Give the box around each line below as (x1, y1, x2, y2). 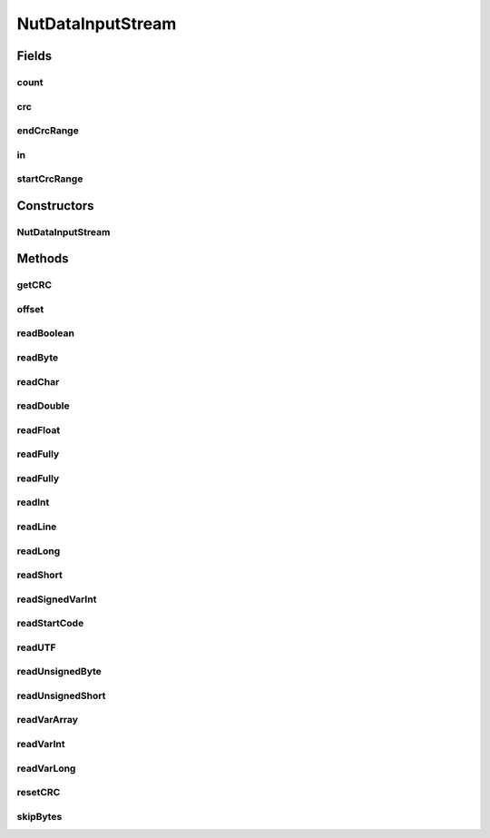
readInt (16, 496, 50, 508)
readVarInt (16, 738, 65, 751)
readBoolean (16, 327, 74, 340)
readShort (16, 568, 63, 581)
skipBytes (16, 810, 63, 823)
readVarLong (16, 762, 76, 774)
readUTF (16, 641, 56, 654)
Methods (16, 251, 69, 267)
